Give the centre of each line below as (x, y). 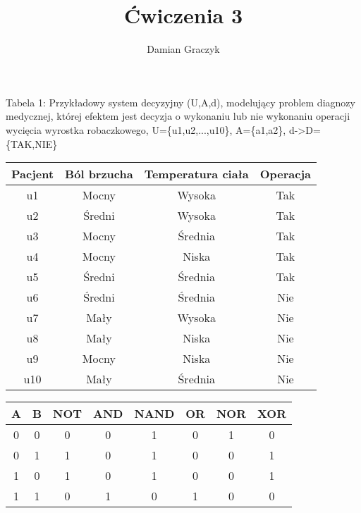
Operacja (286, 174)
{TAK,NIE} (32, 143)
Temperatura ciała (196, 174)
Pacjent (33, 174)
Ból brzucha (99, 174)
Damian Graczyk (183, 49)
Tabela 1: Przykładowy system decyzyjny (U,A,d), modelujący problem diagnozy (180, 102)
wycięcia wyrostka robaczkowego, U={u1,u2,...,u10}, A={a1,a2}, (146, 129)
